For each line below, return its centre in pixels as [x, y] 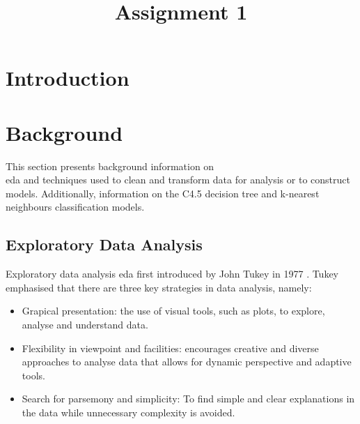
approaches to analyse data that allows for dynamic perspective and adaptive [187, 362]
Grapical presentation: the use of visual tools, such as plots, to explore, [173, 311]
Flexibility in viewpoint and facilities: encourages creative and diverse [170, 348]
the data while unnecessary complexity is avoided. [128, 412]
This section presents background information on [110, 166]
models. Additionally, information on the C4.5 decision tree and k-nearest [163, 193]
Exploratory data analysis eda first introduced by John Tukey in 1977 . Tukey [172, 274]
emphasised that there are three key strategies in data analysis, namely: [159, 287]
